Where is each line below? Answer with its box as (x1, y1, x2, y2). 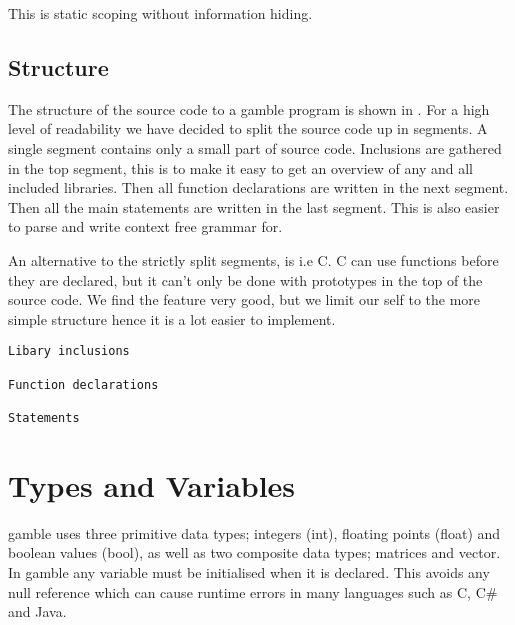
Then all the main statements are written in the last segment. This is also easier (8, 196, 500, 217)
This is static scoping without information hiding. (8, 3, 313, 23)
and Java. (8, 601, 67, 622)
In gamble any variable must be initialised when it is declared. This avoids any (8, 561, 490, 582)
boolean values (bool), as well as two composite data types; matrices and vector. (8, 542, 501, 563)
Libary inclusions (8, 344, 130, 359)
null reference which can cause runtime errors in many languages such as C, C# (8, 581, 498, 602)
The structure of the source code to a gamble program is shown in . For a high (8, 98, 490, 119)
